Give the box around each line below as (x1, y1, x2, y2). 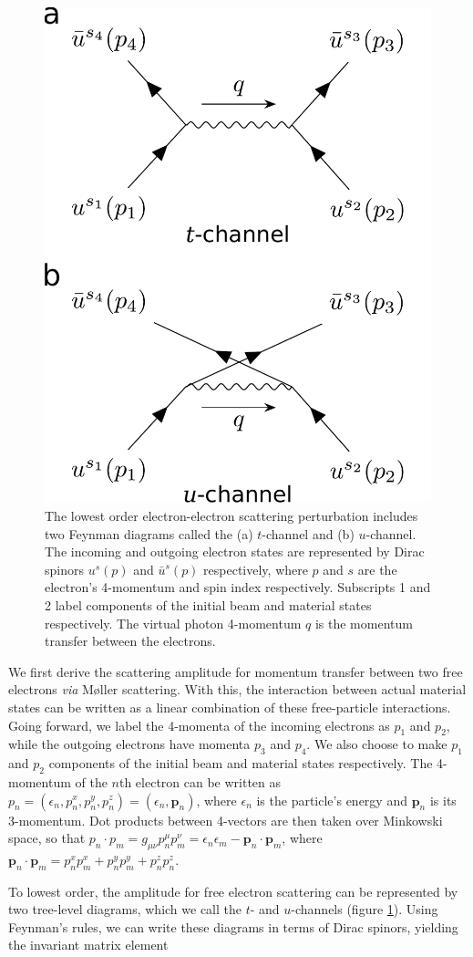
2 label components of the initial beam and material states (45, 595, 372, 614)
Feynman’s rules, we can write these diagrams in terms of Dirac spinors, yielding (8, 917, 458, 936)
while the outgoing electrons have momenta (8, 734, 251, 754)
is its (429, 790, 457, 809)
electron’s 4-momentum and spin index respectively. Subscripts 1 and (45, 577, 431, 597)
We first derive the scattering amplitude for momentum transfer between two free (8, 661, 463, 681)
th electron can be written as (118, 772, 282, 791)
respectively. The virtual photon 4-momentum (45, 613, 302, 632)
